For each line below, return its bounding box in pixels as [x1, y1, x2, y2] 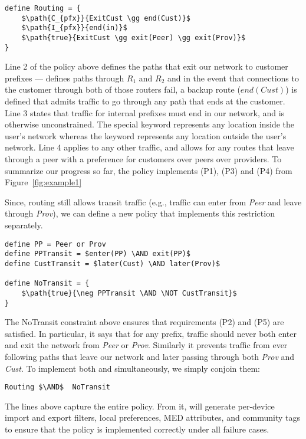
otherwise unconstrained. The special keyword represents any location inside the [5, 118, 295, 130]
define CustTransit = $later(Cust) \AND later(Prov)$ [5, 259, 221, 268]
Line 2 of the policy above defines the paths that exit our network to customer [5, 60, 288, 73]
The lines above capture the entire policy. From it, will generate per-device [5, 399, 275, 412]
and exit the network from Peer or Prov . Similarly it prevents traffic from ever [5, 339, 288, 351]
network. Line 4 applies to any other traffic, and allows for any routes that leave [5, 141, 294, 153]
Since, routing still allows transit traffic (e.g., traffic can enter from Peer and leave [5, 195, 302, 208]
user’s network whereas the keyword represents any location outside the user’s [5, 129, 287, 142]
